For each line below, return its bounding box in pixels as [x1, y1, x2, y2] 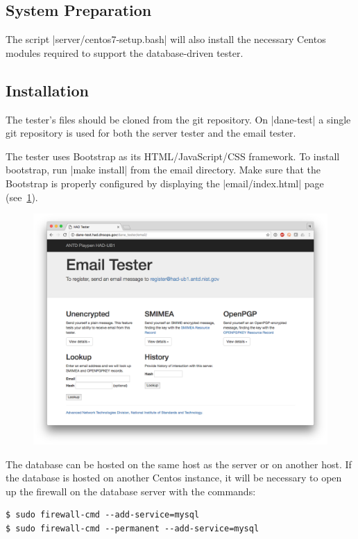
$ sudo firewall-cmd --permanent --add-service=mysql [6, 524, 259, 534]
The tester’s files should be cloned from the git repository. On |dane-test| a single [6, 112, 351, 126]
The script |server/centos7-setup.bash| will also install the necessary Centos [6, 32, 326, 46]
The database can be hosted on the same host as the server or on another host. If [6, 456, 352, 471]
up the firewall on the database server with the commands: [6, 484, 256, 498]
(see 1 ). [6, 189, 38, 204]
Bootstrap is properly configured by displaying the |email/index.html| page [6, 176, 324, 190]
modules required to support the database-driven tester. [6, 45, 244, 60]
